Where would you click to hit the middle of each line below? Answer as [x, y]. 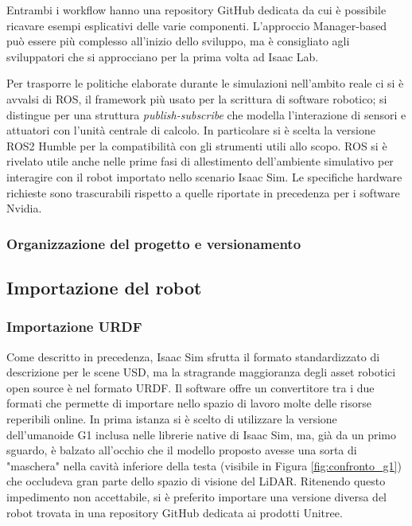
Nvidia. [24, 208]
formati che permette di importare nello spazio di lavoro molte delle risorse [189, 403]
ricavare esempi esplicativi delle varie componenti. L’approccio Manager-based [197, 25]
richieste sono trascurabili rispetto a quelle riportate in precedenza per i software [203, 192]
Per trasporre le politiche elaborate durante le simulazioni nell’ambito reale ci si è [205, 83]
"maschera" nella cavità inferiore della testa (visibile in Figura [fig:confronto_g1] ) [204, 465]
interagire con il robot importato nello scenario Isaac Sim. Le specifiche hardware [204, 176]
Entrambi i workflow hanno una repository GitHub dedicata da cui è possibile [196, 10]
